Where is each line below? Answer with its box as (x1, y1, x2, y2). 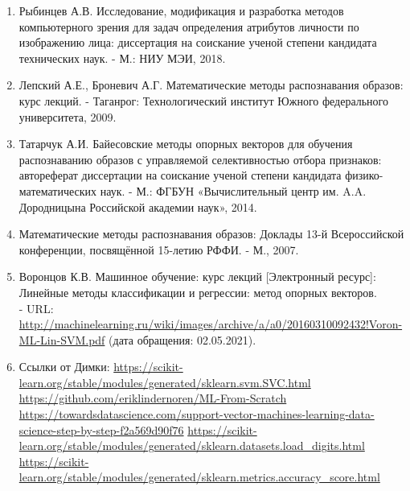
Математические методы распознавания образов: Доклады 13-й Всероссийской (18, 225, 404, 242)
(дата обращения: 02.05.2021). (109, 331, 256, 348)
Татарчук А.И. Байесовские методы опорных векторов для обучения (18, 135, 353, 152)
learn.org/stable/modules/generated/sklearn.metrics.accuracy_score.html (18, 468, 380, 485)
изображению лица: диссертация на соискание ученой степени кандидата (18, 34, 377, 51)
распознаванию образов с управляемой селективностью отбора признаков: (18, 151, 382, 167)
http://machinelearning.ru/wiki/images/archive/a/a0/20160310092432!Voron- (18, 316, 403, 332)
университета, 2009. (18, 108, 117, 125)
